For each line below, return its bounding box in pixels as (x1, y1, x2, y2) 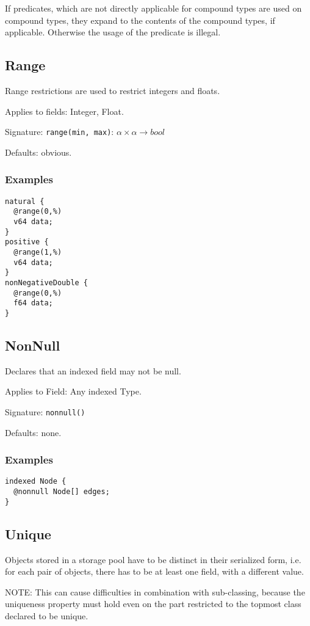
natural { (5, 197, 45, 206)
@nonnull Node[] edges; (13, 487, 110, 497)
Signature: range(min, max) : (5, 125, 114, 138)
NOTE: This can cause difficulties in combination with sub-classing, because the (5, 585, 305, 598)
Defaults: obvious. (5, 145, 72, 158)
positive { (5, 238, 49, 247)
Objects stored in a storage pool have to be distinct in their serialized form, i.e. (5, 553, 301, 566)
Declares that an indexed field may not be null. (5, 364, 181, 377)
